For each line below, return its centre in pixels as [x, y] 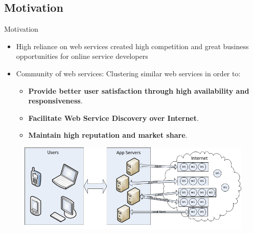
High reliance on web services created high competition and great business [132, 46]
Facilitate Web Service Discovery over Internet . [113, 118]
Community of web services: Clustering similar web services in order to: [128, 73]
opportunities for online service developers [82, 56]
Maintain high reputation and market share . [108, 135]
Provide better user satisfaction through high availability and [139, 90]
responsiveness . [55, 101]
